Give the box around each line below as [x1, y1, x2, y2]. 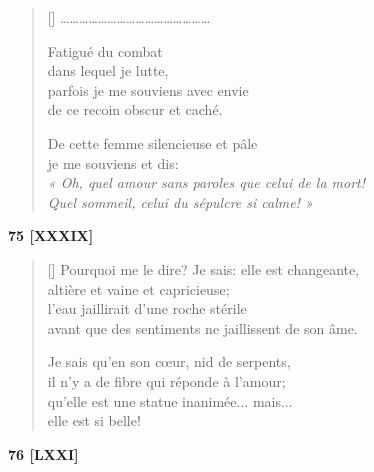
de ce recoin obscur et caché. [47, 99, 223, 120]
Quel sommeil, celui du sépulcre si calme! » [47, 191, 313, 212]
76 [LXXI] [8, 443, 79, 464]
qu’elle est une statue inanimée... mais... [47, 390, 293, 411]
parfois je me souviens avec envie [47, 79, 249, 100]
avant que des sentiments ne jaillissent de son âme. [47, 317, 358, 338]
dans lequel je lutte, [47, 60, 169, 81]
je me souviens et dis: [47, 152, 179, 173]
